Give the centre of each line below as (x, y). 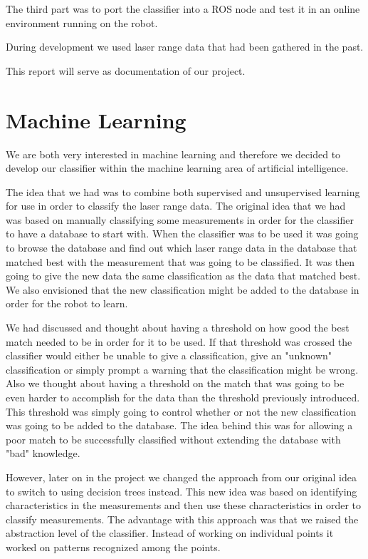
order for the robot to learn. (67, 303)
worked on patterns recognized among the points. (113, 547)
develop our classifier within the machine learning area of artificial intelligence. (177, 168)
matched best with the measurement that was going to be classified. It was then (180, 261)
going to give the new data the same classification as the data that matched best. (183, 276)
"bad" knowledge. (43, 453)
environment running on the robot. (82, 22)
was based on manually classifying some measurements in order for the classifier (180, 219)
